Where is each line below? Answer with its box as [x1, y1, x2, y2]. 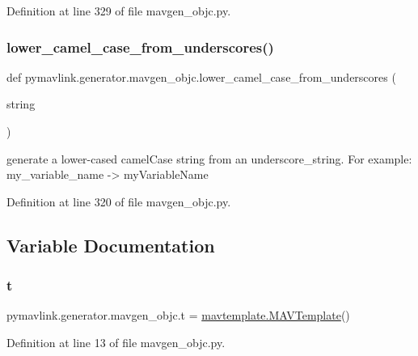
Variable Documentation [6, 232, 215, 257]
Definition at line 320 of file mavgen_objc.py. [6, 193, 231, 210]
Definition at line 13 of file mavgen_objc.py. [6, 333, 226, 350]
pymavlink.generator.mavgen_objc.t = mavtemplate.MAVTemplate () [6, 307, 350, 324]
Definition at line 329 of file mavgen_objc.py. [6, 2, 231, 19]
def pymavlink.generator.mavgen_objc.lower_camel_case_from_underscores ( [6, 68, 396, 85]
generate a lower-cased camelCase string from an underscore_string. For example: [6, 150, 412, 167]
